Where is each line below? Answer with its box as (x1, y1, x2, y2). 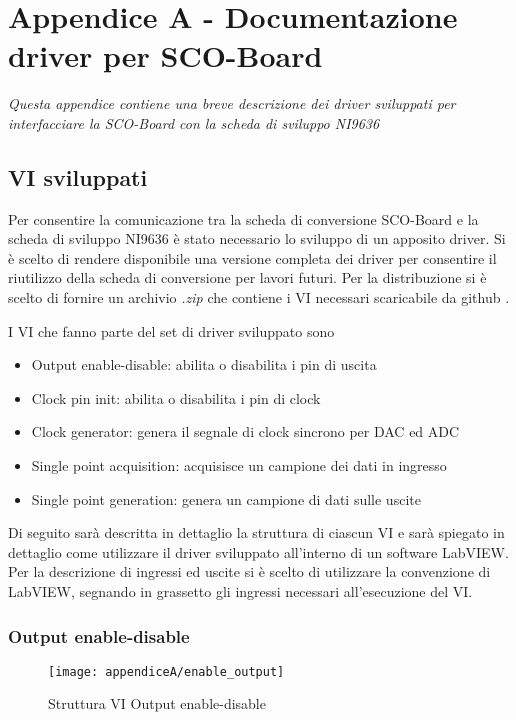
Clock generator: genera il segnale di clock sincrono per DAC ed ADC (31, 421, 460, 442)
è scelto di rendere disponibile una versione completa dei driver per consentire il (8, 247, 497, 268)
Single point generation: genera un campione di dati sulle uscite (31, 488, 421, 509)
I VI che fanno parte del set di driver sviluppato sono (8, 320, 335, 341)
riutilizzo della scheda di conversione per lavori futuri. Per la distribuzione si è (8, 267, 487, 288)
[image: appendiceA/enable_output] (48, 664, 285, 679)
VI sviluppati (8, 161, 148, 192)
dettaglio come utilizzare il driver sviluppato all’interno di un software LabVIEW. (8, 541, 509, 562)
